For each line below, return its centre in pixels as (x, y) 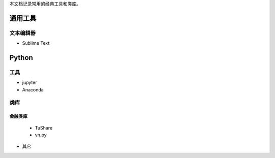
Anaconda (33, 89)
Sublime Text (36, 43)
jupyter (30, 83)
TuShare (44, 128)
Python (21, 58)
